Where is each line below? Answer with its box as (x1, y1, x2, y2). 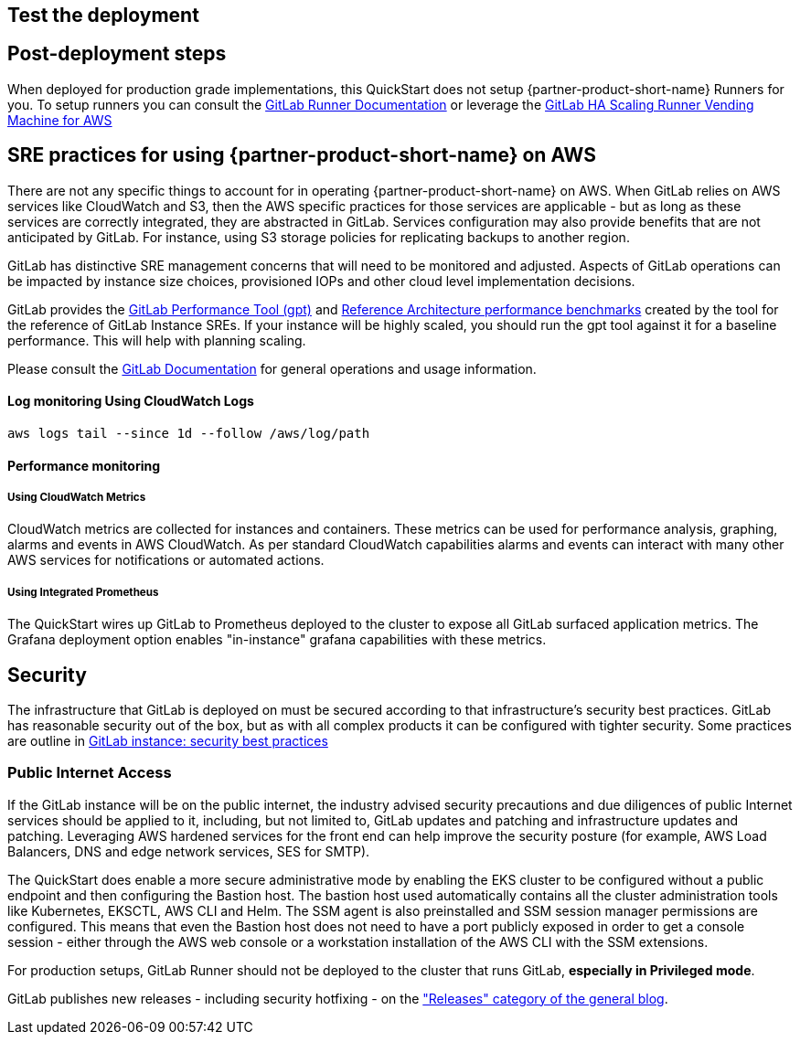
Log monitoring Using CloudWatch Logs (7, 393, 254, 409)
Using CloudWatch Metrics (7, 490, 146, 504)
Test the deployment (7, 4, 199, 27)
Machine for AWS (7, 112, 112, 128)
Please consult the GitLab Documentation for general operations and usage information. (7, 360, 537, 377)
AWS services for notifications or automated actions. (7, 552, 325, 569)
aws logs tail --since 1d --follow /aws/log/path (7, 425, 370, 441)
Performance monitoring (7, 457, 161, 473)
